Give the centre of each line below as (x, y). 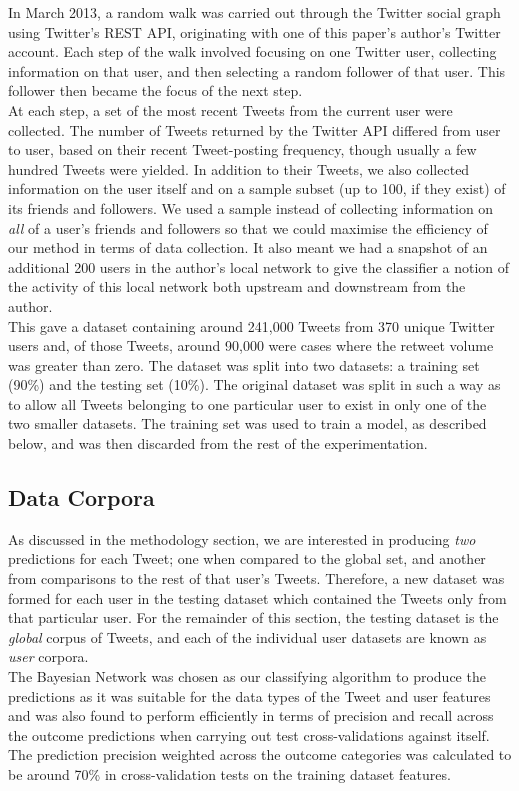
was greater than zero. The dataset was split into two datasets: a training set (244, 364)
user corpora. (48, 656)
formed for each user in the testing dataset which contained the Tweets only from (257, 597)
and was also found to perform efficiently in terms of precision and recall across (251, 715)
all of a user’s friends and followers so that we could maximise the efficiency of (248, 227)
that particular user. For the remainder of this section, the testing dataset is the (253, 617)
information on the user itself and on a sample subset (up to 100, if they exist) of (257, 188)
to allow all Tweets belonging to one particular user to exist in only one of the (247, 403)
